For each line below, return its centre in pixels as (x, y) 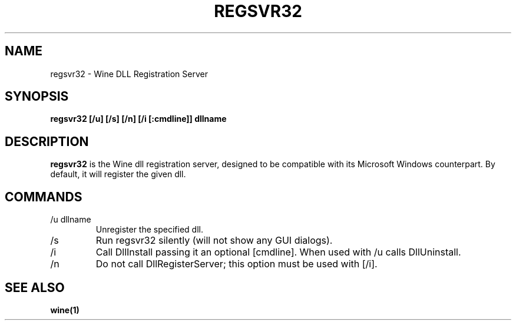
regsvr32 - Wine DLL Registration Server (129, 74)
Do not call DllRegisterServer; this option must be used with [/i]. (236, 264)
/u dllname (71, 220)
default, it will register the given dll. (118, 174)
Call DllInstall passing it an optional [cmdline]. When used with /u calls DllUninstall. (278, 252)
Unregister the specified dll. (149, 230)
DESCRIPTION (47, 141)
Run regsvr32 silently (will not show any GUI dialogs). (214, 241)
